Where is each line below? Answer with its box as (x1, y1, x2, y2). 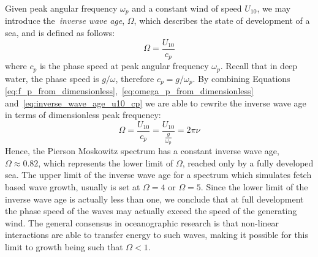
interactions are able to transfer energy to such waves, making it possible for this (5, 228, 309, 241)
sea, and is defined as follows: (5, 26, 115, 39)
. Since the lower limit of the (200, 181, 308, 193)
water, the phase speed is (5, 72, 99, 84)
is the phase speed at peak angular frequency (39, 59, 209, 72)
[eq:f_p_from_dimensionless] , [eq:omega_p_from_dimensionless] (5, 84, 254, 97)
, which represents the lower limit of (38, 156, 173, 169)
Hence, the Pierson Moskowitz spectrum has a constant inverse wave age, (5, 144, 279, 157)
